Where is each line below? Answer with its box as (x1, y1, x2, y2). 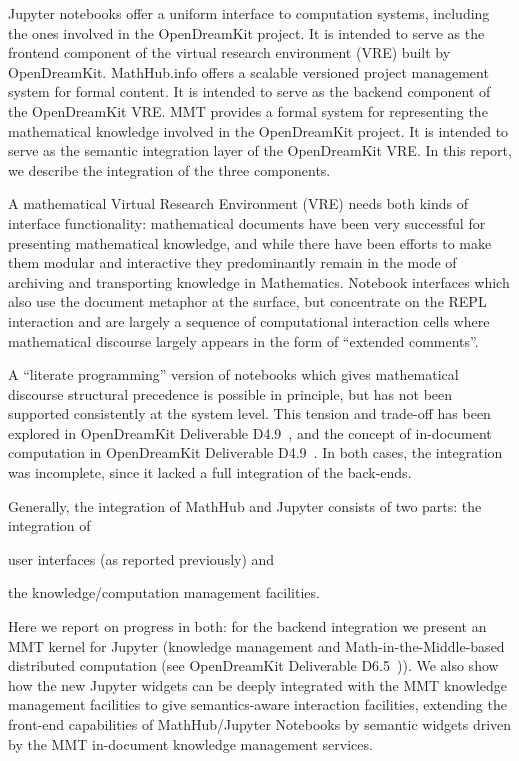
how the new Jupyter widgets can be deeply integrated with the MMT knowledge (8, 674, 507, 695)
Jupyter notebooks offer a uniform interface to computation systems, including (8, 3, 490, 23)
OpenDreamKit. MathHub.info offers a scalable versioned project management (8, 61, 489, 82)
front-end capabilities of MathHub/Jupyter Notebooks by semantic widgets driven (8, 714, 512, 734)
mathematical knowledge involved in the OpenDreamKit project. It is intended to (8, 120, 509, 141)
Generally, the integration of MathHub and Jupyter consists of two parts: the (8, 495, 482, 516)
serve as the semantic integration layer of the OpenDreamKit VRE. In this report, (8, 140, 512, 161)
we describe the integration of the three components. (8, 159, 331, 180)
